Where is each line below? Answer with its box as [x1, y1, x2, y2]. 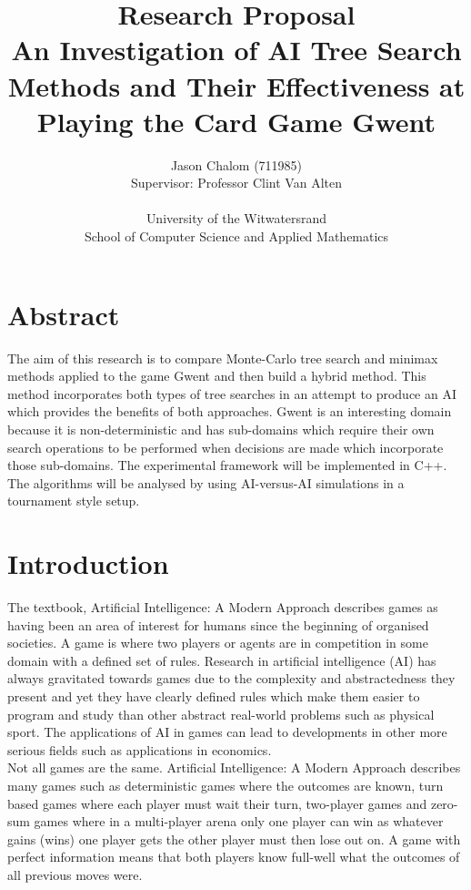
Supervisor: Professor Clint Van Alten [130, 173, 342, 192]
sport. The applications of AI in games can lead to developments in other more [7, 722, 447, 742]
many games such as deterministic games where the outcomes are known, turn [7, 776, 444, 794]
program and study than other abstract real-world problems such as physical [7, 704, 435, 723]
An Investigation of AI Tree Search [11, 31, 462, 68]
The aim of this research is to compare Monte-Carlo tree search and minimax [7, 348, 438, 367]
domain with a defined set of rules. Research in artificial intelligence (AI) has [7, 650, 436, 670]
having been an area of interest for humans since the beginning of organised [7, 615, 429, 634]
